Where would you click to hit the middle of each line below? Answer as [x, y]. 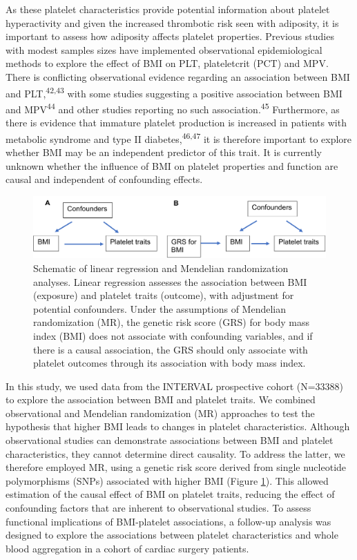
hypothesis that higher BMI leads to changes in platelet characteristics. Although [178, 426]
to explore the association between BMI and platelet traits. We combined [161, 399]
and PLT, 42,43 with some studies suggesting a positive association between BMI [174, 92]
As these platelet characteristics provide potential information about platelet [168, 9]
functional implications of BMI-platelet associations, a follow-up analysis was [168, 521]
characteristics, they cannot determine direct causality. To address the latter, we [175, 453]
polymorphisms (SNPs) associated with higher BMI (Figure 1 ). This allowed [167, 480]
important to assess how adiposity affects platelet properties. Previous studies [170, 36]
